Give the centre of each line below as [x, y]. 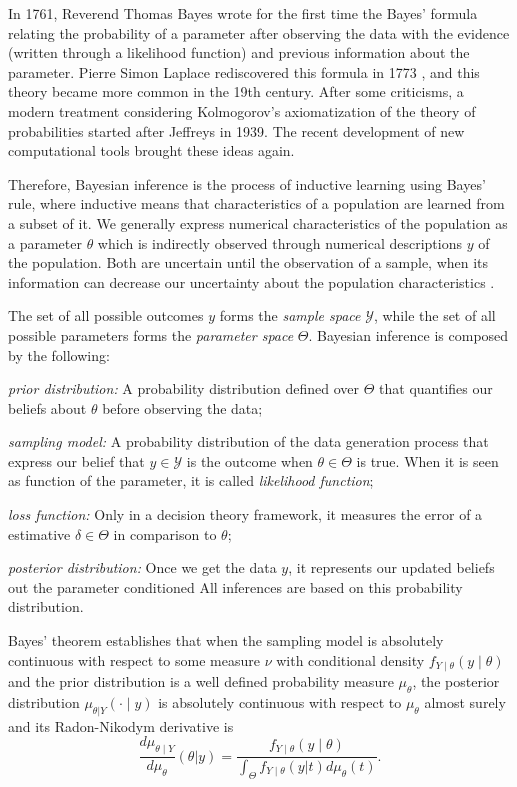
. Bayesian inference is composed [408, 334]
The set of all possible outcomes [106, 315]
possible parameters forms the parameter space [151, 334]
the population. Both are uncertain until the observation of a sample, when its [248, 262]
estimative [39, 533]
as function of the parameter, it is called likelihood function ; [191, 480]
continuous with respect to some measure [134, 659]
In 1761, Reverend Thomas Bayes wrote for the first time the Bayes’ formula [243, 13]
